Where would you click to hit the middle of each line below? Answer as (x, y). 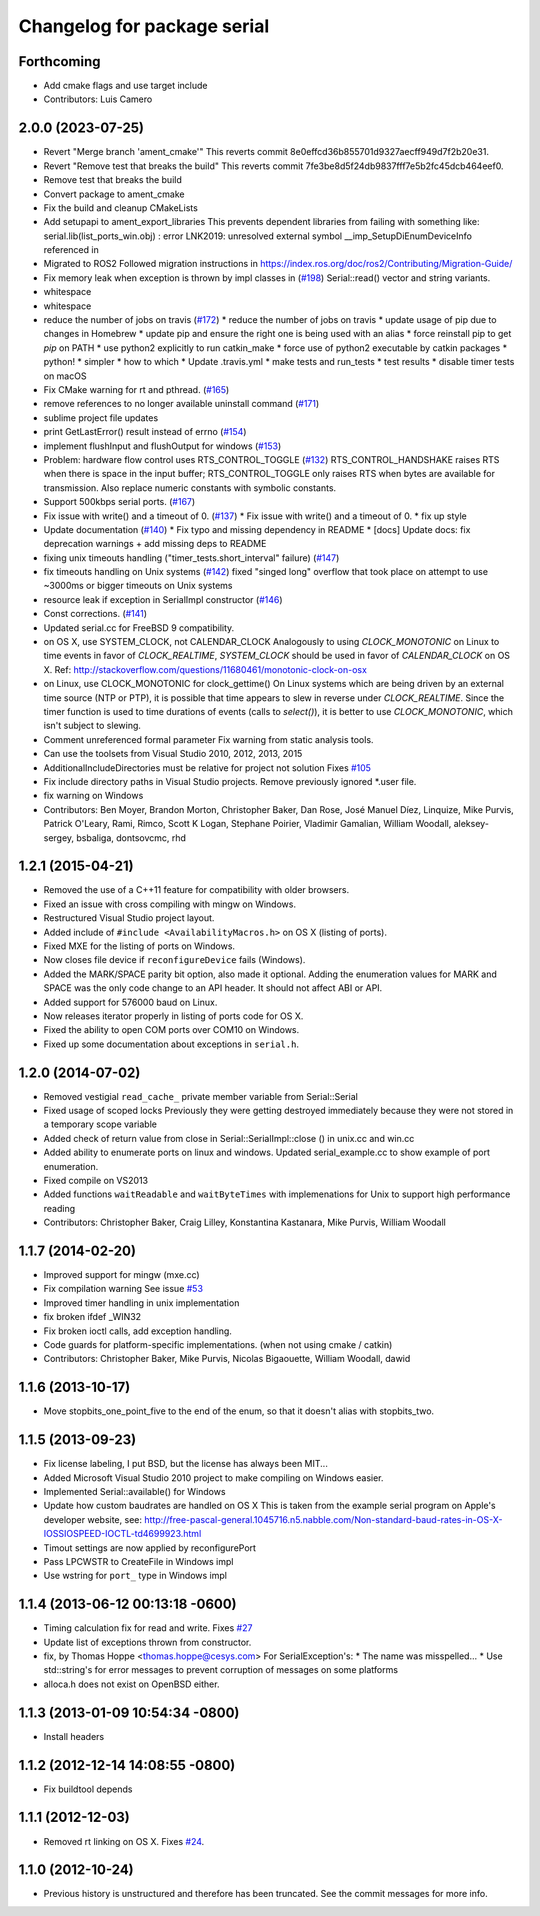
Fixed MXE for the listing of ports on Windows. (139, 946)
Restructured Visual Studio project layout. (129, 918)
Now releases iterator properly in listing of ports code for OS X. (173, 1016)
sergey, (59, 837)
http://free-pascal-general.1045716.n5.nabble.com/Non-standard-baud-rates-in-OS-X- (323, 1519)
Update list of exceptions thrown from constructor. (147, 1642)
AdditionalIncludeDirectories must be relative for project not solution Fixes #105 (207, 767)
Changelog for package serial (144, 26)
